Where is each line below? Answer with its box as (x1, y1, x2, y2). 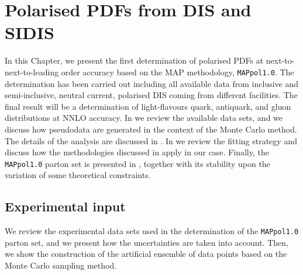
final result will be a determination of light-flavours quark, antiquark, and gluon (5, 100, 291, 112)
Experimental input (5, 197, 126, 215)
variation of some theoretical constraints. (5, 169, 151, 181)
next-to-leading (5, 65, 59, 78)
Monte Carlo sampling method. (5, 259, 117, 271)
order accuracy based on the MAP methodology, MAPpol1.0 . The (61, 65, 294, 78)
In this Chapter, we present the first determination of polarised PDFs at (5, 54, 264, 67)
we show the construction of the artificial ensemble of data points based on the (5, 248, 287, 260)
